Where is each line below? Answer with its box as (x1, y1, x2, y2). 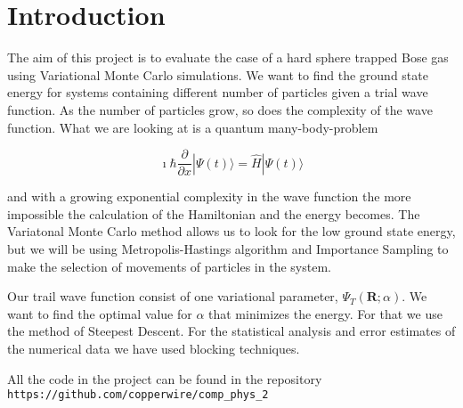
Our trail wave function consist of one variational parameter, (7, 287, 338, 306)
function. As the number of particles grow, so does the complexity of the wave (7, 100, 433, 118)
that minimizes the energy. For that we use (208, 304, 443, 322)
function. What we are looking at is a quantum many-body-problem (7, 118, 378, 136)
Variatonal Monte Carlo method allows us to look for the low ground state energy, (7, 222, 456, 241)
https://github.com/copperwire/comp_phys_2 (7, 388, 269, 402)
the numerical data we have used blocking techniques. (7, 339, 300, 357)
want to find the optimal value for (7, 304, 192, 322)
